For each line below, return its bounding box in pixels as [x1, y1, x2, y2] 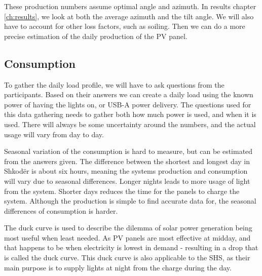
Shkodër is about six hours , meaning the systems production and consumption [4, 166, 248, 176]
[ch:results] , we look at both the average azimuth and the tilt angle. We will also [4, 11, 254, 21]
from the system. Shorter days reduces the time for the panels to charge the [4, 185, 240, 196]
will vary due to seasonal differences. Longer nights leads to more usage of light [4, 175, 250, 186]
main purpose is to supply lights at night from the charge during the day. [4, 262, 232, 272]
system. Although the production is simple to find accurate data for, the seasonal [4, 195, 256, 206]
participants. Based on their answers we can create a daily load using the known [4, 89, 253, 100]
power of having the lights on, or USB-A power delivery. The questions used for [4, 99, 251, 109]
